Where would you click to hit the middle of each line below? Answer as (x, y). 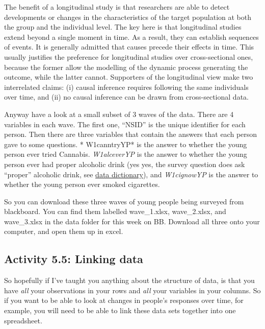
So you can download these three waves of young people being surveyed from (124, 201)
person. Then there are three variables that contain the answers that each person (131, 134)
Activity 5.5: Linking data (74, 259)
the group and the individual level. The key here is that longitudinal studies (123, 27)
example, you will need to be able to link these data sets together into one (120, 310)
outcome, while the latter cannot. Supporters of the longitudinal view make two (129, 77)
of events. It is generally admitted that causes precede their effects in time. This (129, 47)
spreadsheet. (23, 320)
